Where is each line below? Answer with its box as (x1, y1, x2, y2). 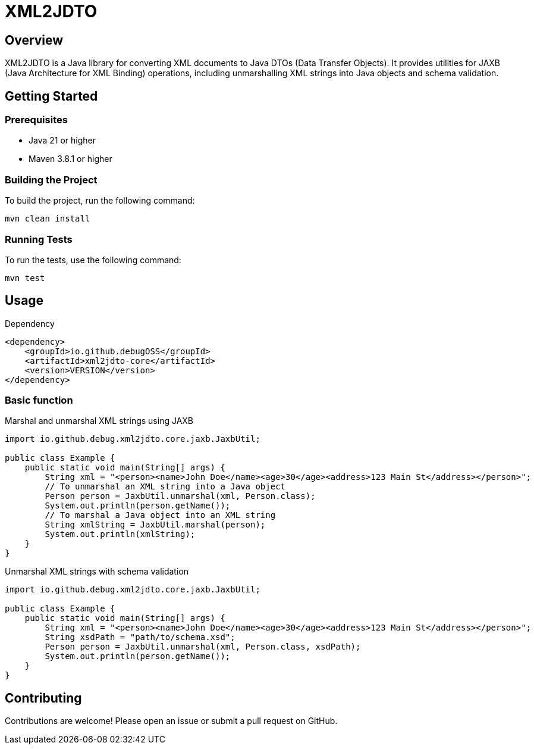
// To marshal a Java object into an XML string (45, 510, 276, 520)
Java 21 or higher (29, 135, 96, 146)
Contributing (5, 690, 82, 706)
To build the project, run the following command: (5, 195, 195, 206)
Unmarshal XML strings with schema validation (5, 566, 189, 577)
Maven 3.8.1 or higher (29, 154, 112, 164)
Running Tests (5, 233, 73, 245)
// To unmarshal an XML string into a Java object (45, 482, 286, 492)
